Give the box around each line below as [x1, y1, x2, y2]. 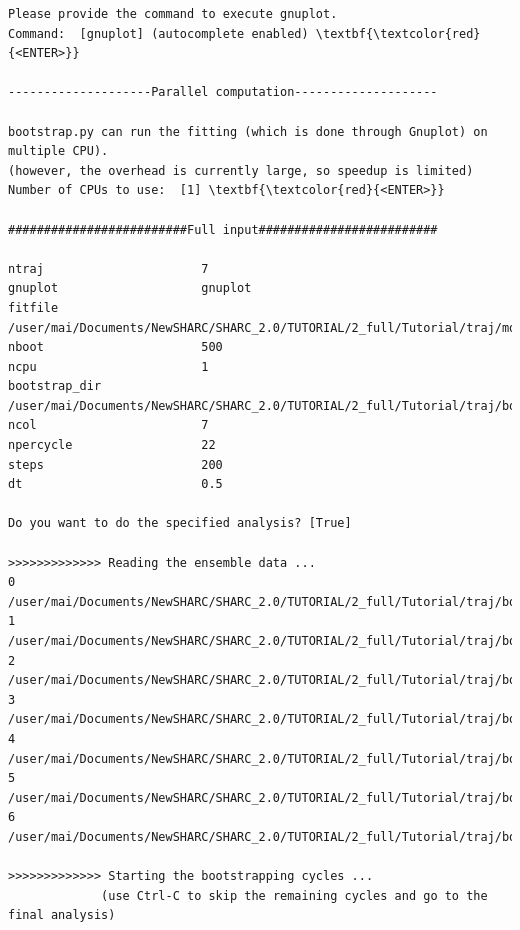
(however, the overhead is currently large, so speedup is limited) [8, 163, 474, 178]
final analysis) [8, 908, 116, 923]
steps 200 [8, 457, 223, 472]
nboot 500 [8, 340, 223, 355]
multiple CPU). [8, 144, 109, 159]
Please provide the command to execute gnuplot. [8, 7, 338, 21]
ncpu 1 [8, 359, 209, 374]
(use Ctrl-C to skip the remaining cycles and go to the [101, 888, 488, 903]
